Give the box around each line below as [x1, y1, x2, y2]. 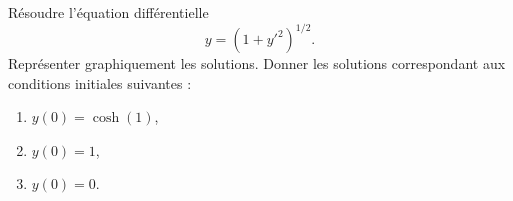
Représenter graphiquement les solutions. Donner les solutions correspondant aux [8, 53, 506, 74]
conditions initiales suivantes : [8, 72, 192, 93]
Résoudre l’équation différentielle [8, 2, 209, 22]
